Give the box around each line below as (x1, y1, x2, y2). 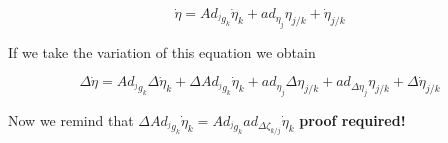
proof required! (299, 109, 406, 130)
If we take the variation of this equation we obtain (8, 41, 316, 62)
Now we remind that (8, 109, 134, 130)
